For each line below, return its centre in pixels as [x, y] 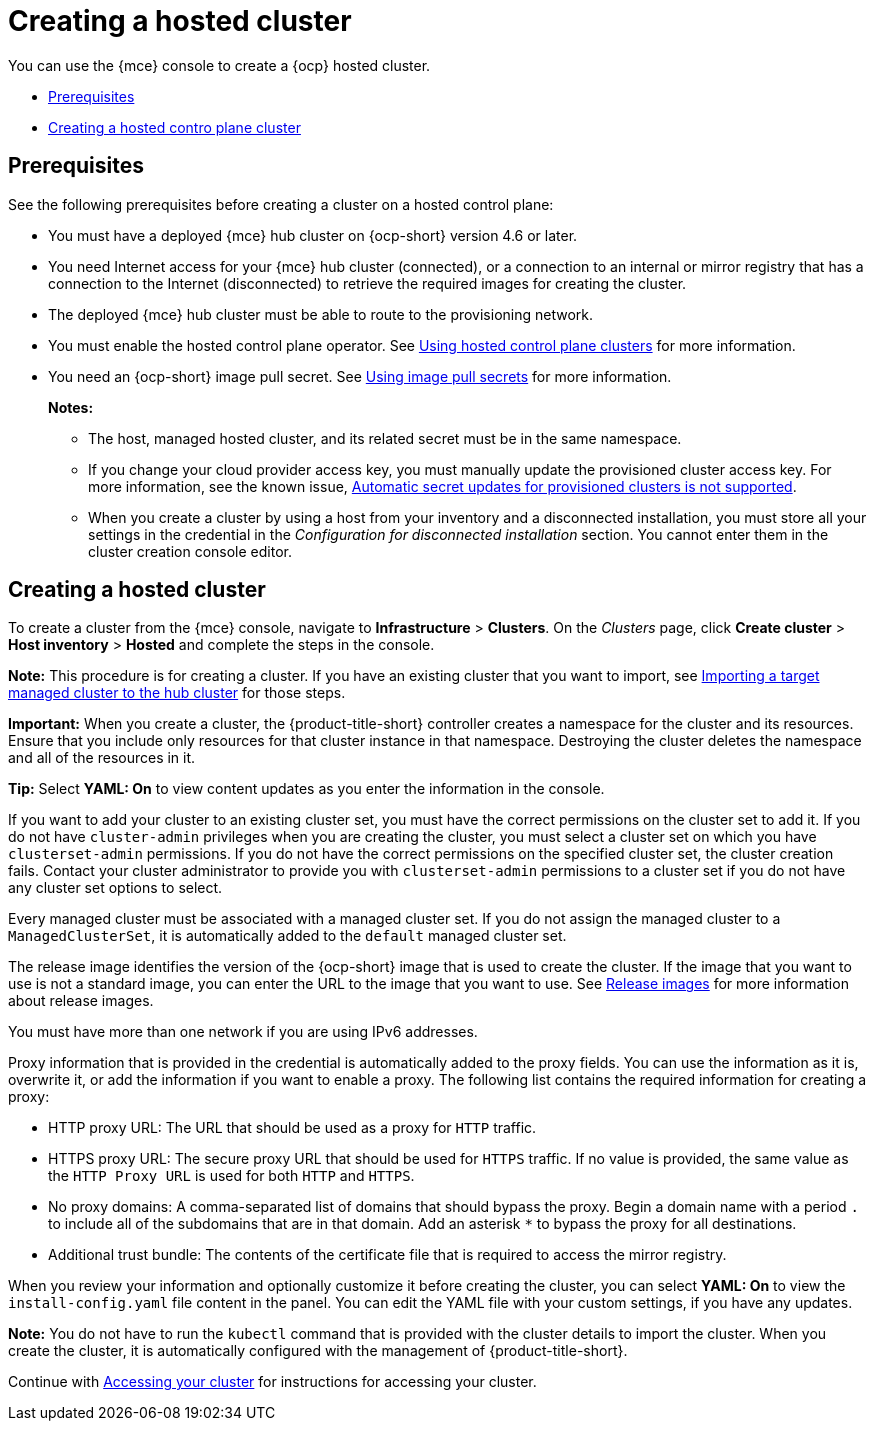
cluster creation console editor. [190, 551]
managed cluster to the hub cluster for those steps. [177, 693]
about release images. [81, 1001]
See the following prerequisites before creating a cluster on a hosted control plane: [281, 204]
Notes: [71, 407]
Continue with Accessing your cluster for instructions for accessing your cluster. [272, 1382]
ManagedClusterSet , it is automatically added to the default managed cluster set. [287, 936]
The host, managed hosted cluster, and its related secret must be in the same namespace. [385, 438]
